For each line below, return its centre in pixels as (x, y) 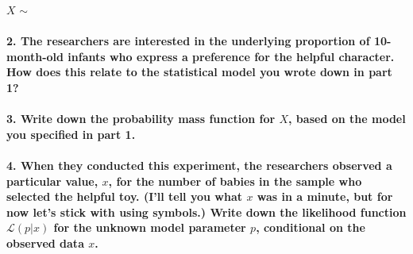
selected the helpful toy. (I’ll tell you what (125, 196)
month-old (35, 56)
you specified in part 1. (71, 134)
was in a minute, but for (325, 196)
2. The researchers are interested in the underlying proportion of (188, 41)
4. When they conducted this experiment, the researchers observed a (199, 165)
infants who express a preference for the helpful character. (231, 56)
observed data (45, 242)
